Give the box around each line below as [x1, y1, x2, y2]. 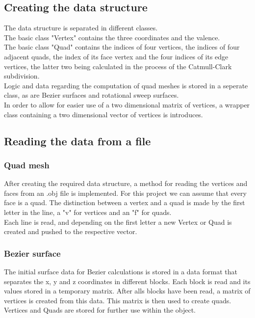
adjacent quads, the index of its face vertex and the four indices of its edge [4, 51, 229, 61]
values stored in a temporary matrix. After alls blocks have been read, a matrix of [4, 286, 251, 296]
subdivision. [4, 71, 40, 81]
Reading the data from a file [4, 133, 151, 148]
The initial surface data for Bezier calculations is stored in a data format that [4, 266, 237, 276]
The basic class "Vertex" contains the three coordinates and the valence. [4, 32, 220, 42]
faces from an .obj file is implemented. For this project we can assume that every [4, 187, 247, 198]
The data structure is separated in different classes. [4, 23, 158, 33]
